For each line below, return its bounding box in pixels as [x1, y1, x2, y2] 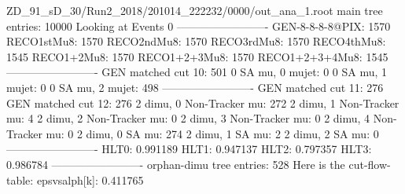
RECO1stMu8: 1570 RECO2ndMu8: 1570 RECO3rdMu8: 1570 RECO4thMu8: [6, 33, 386, 49]
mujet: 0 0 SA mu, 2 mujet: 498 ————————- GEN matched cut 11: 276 [6, 79, 384, 95]
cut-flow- [348, 156, 391, 172]
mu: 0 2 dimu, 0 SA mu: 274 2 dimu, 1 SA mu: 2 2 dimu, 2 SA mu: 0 [46, 125, 379, 141]
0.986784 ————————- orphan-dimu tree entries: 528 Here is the [6, 156, 345, 172]
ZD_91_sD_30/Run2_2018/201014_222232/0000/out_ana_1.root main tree [6, 2, 383, 18]
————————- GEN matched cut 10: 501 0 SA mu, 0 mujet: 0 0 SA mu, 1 [6, 64, 388, 80]
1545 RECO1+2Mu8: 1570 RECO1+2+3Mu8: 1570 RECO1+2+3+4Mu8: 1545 [6, 48, 388, 64]
